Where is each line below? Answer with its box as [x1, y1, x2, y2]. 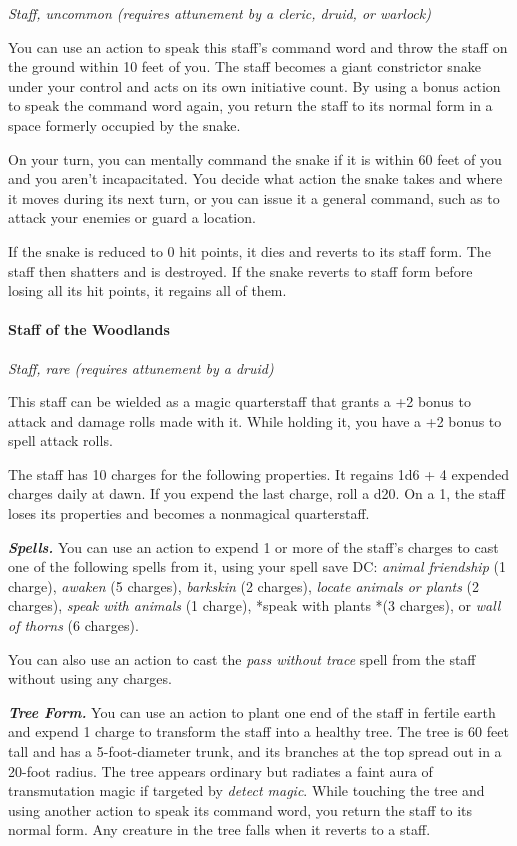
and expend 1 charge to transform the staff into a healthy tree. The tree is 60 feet [8, 721, 509, 742]
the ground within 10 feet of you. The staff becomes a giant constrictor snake [8, 56, 481, 77]
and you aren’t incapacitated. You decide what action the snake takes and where [8, 168, 503, 189]
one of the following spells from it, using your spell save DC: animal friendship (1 [8, 556, 506, 577]
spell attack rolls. [8, 430, 113, 451]
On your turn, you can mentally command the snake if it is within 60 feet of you [8, 148, 502, 169]
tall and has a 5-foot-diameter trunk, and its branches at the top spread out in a [8, 741, 502, 762]
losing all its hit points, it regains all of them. [8, 280, 287, 301]
